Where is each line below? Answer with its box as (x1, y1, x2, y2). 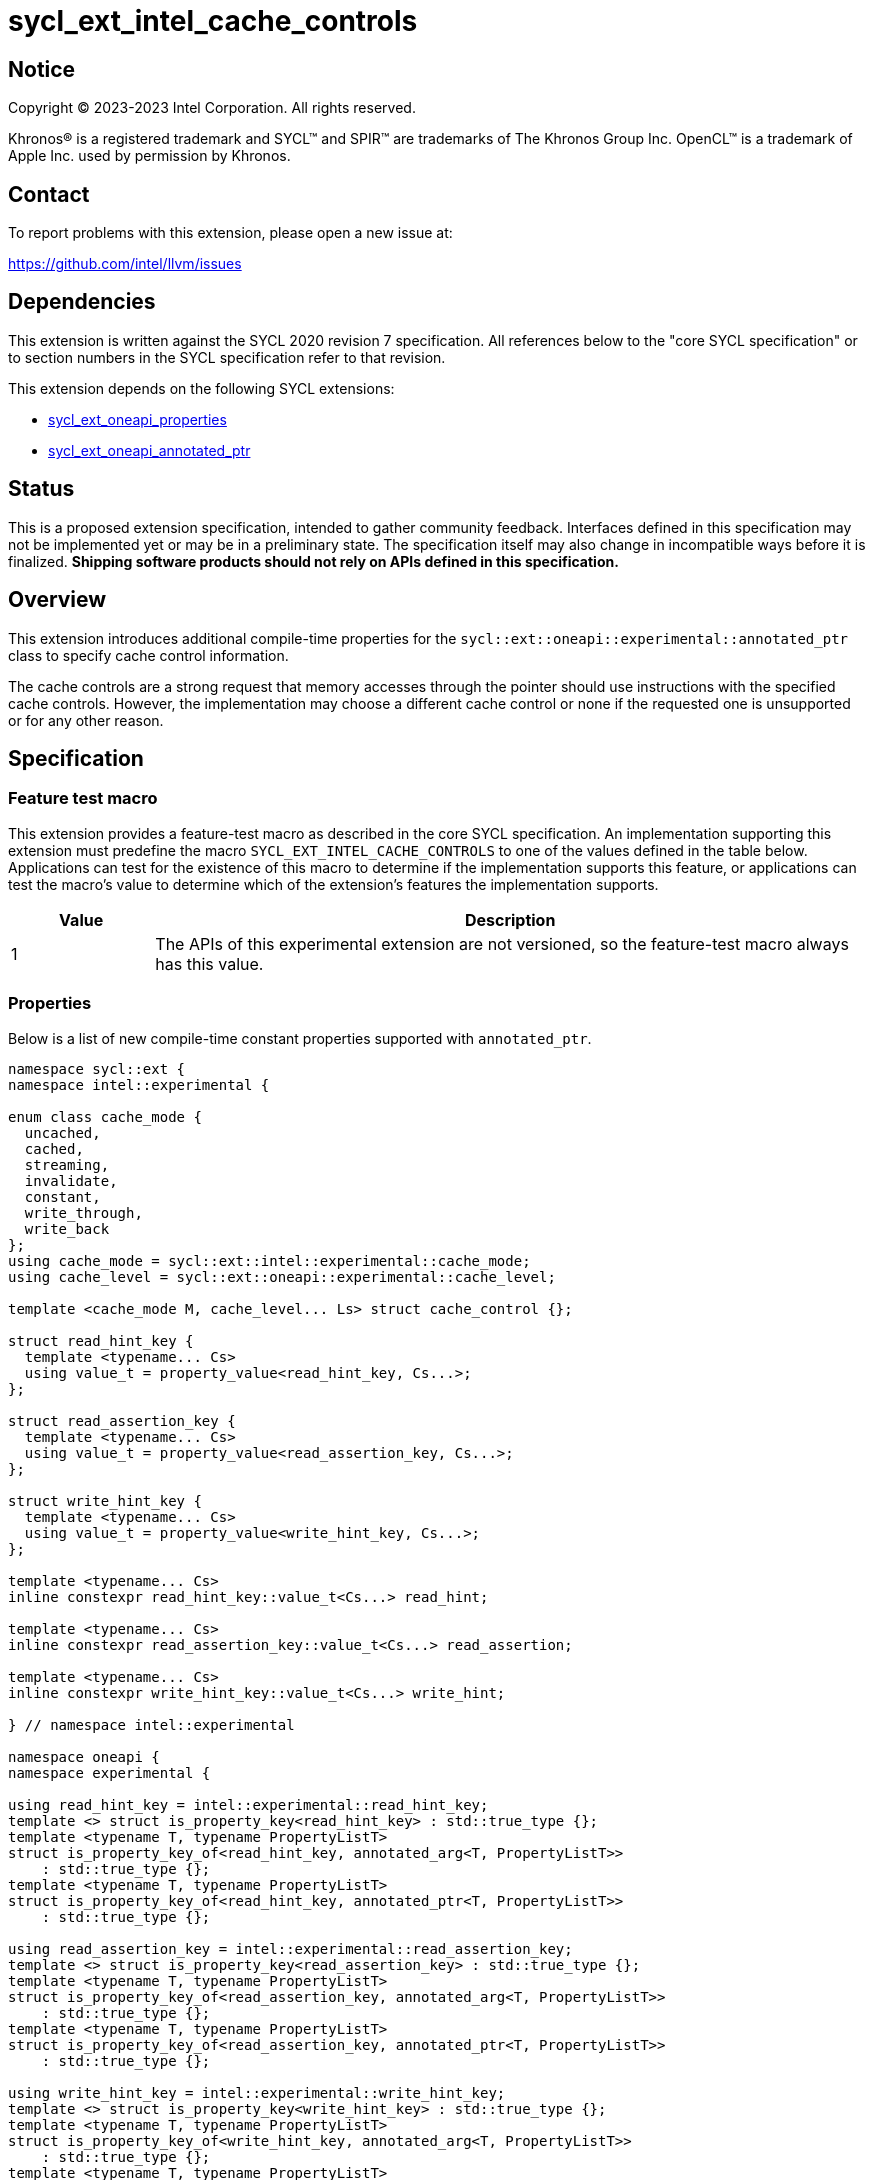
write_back (24, 1220, 110, 1237)
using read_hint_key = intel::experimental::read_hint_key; (8, 1796, 489, 1813)
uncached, (24, 1124, 101, 1141)
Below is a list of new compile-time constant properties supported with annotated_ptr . (8, 1029, 592, 1047)
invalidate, (24, 1172, 118, 1189)
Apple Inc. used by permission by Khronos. (8, 147, 291, 165)
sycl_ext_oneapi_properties (48, 410, 227, 428)
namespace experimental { (8, 1764, 211, 1781)
